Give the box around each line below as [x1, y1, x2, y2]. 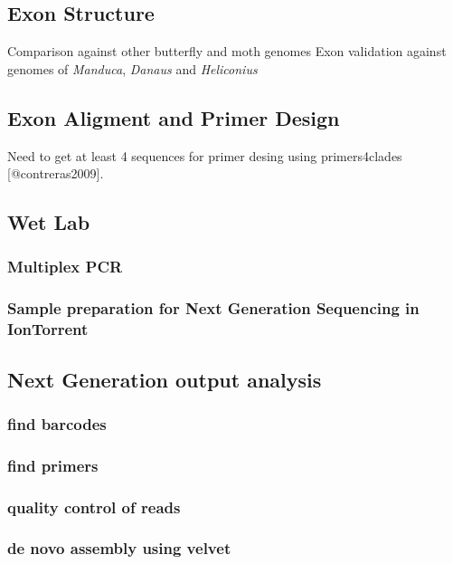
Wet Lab [7, 208, 90, 236]
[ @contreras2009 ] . [7, 164, 104, 183]
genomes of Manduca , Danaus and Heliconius [7, 59, 258, 78]
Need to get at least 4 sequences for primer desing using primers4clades [7, 146, 402, 165]
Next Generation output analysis [7, 365, 322, 393]
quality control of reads [7, 495, 181, 518]
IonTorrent [7, 318, 89, 340]
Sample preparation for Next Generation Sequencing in [7, 297, 420, 320]
